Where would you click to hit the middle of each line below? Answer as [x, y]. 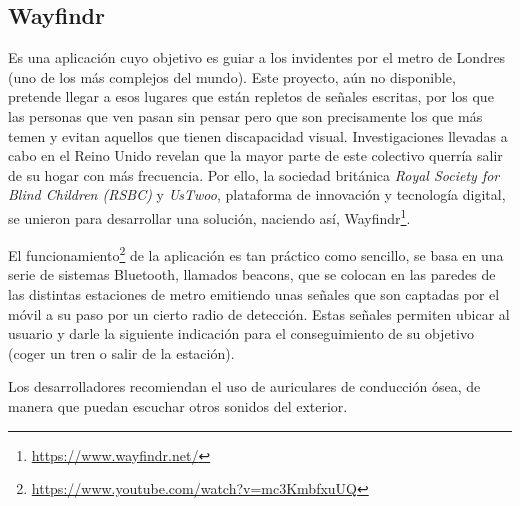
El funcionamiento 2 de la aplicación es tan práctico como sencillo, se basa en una [256, 253]
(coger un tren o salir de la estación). [121, 352]
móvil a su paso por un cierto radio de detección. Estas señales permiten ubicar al [259, 313]
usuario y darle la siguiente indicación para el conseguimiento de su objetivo [241, 333]
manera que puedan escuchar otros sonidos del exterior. [178, 406]
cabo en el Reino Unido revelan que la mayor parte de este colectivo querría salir [255, 155]
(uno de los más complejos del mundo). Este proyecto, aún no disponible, [232, 76]
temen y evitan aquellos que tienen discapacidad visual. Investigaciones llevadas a [258, 135]
